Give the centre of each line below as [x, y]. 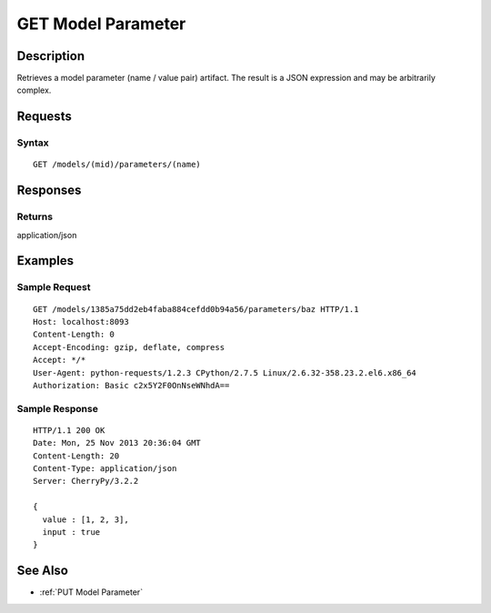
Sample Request [54, 287]
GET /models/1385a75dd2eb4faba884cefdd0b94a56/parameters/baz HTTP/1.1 [196, 309]
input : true [71, 532]
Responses [49, 191]
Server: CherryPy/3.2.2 [86, 481]
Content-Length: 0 [74, 335]
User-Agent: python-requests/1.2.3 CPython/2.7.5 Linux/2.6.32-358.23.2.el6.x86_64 [225, 372]
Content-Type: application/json [105, 469]
